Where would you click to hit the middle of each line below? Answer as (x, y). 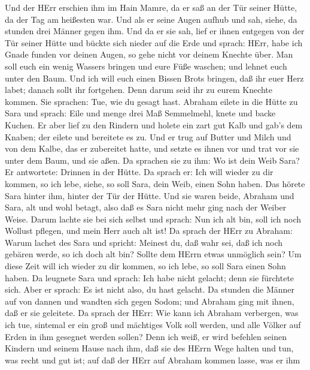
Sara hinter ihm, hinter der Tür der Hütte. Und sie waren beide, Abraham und (150, 195)
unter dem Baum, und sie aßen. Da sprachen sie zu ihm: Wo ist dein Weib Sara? (152, 160)
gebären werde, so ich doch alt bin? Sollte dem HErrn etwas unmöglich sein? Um (153, 254)
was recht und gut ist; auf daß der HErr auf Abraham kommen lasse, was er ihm (153, 360)
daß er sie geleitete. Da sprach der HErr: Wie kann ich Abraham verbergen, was (152, 313)
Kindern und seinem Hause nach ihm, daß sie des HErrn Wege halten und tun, (149, 348)
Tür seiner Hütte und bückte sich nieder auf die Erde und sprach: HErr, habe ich (154, 42)
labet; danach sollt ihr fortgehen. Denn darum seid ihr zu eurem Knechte (139, 90)
